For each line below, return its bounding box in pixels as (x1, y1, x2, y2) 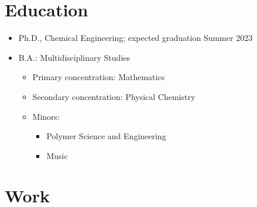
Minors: (32, 110, 60, 122)
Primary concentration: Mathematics (32, 71, 165, 83)
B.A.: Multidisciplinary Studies (18, 51, 131, 63)
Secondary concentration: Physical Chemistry (32, 90, 196, 102)
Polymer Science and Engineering (46, 130, 166, 142)
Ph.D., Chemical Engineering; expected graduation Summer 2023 (18, 32, 253, 44)
